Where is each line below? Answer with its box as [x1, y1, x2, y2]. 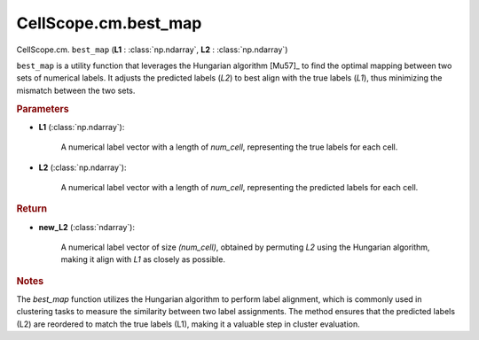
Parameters [16, 103, 70, 115]
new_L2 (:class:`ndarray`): [38, 221, 135, 232]
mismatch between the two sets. [16, 85, 136, 96]
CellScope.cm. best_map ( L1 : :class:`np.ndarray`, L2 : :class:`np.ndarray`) [16, 44, 288, 55]
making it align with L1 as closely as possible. [60, 254, 226, 265]
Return [16, 203, 48, 215]
